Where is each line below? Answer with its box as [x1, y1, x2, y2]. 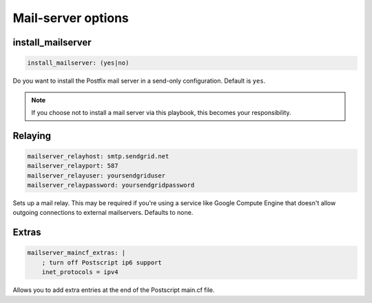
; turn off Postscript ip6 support [41, 258, 162, 267]
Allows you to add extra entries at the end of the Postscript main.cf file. [12, 286, 215, 294]
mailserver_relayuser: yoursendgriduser [27, 171, 165, 179]
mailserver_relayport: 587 [27, 162, 118, 170]
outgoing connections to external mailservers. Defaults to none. [12, 209, 194, 217]
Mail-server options [12, 10, 129, 25]
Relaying [12, 129, 52, 141]
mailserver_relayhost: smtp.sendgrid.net [27, 152, 169, 160]
